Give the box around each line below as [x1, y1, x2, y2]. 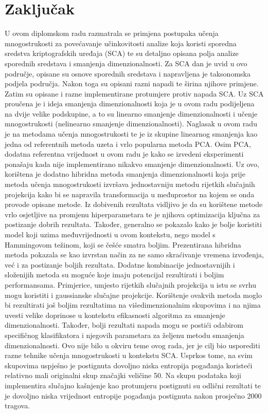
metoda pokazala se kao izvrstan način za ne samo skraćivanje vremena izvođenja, [5, 249, 264, 260]
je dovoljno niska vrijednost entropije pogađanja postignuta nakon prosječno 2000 [5, 390, 262, 401]
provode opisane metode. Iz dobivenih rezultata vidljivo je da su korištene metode [5, 199, 263, 210]
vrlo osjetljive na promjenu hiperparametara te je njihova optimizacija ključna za [5, 209, 260, 219]
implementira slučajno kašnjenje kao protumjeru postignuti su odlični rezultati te [5, 380, 261, 390]
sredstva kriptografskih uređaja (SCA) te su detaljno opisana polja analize [5, 48, 239, 59]
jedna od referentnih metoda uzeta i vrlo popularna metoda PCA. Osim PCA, [5, 138, 251, 149]
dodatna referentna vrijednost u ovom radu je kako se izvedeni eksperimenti [5, 148, 244, 159]
